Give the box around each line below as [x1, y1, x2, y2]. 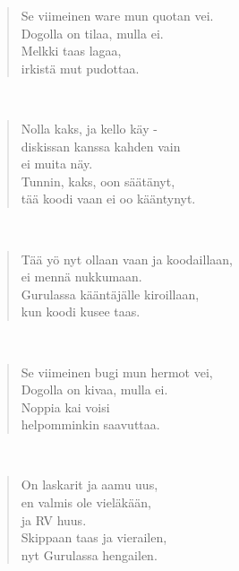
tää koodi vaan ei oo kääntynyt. [21, 189, 196, 208]
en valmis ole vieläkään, [21, 493, 151, 512]
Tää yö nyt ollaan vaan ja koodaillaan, [21, 249, 233, 268]
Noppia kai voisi [21, 397, 110, 416]
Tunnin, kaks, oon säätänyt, [21, 171, 175, 190]
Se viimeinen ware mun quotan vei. [21, 6, 214, 24]
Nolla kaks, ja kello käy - [21, 118, 158, 137]
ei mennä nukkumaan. [21, 267, 142, 286]
